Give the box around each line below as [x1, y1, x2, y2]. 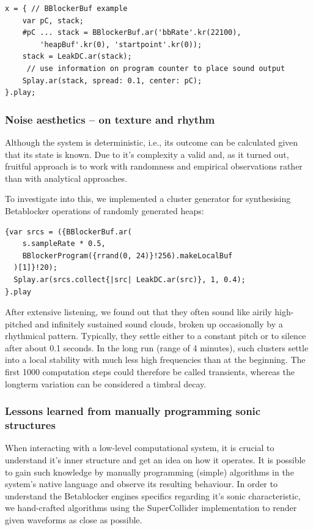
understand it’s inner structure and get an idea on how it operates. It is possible [5, 453, 306, 466]
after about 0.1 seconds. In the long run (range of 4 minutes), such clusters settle [5, 341, 309, 354]
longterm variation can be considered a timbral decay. [5, 377, 207, 390]
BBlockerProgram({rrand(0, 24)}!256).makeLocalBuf [22, 251, 233, 260]
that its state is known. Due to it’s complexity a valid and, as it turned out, [5, 147, 289, 160]
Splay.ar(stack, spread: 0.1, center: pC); [22, 76, 202, 85]
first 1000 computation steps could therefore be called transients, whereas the [5, 365, 295, 378]
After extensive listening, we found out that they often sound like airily [5, 305, 272, 318]
